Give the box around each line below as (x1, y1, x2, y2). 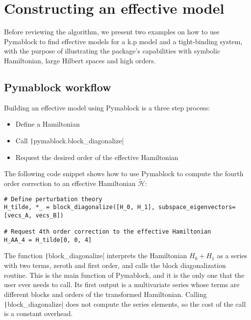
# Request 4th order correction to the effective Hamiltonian (4, 228, 211, 236)
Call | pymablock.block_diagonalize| (15, 135, 124, 145)
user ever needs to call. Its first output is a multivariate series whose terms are (4, 279, 240, 290)
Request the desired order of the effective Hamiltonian (15, 152, 178, 162)
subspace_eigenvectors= (158, 204, 236, 211)
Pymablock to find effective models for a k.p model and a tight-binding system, (4, 36, 243, 46)
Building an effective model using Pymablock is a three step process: (4, 102, 210, 112)
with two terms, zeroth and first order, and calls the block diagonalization (4, 260, 226, 270)
